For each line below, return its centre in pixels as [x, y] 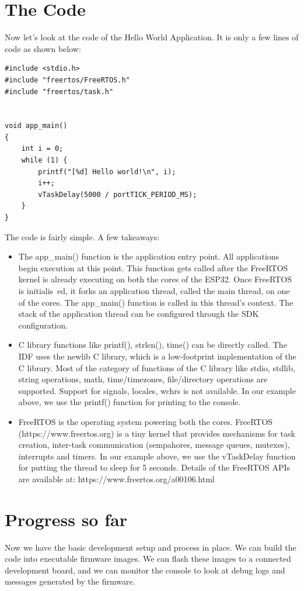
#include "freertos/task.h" [59, 91]
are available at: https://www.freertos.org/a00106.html [116, 478]
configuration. [43, 325]
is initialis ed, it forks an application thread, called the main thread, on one [154, 291]
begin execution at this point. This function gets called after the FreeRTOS [153, 267]
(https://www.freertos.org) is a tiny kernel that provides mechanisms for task [157, 433]
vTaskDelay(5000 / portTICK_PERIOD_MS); [118, 194]
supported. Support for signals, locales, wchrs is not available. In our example [157, 390]
